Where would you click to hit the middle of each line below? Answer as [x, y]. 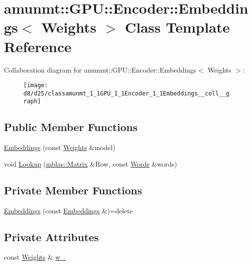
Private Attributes [51, 237]
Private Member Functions [73, 190]
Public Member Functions [71, 127]
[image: [36, 85]
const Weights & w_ [35, 257]
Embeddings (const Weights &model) [60, 147]
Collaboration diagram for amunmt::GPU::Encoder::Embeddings [100, 69]
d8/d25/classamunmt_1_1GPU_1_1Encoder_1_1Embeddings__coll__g [126, 93]
